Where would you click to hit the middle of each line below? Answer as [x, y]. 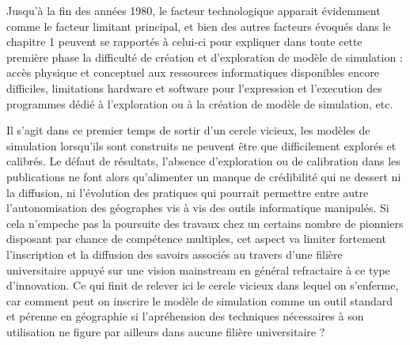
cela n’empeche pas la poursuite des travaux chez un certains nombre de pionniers [205, 223]
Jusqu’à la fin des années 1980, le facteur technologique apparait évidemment [194, 10]
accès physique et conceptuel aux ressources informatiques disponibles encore [193, 72]
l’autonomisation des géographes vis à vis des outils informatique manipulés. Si [198, 208]
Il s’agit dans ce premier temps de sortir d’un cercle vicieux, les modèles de [188, 130]
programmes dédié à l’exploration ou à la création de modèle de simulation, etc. [200, 103]
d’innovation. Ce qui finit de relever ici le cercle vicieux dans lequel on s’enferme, [203, 285]
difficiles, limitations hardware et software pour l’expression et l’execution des [194, 87]
